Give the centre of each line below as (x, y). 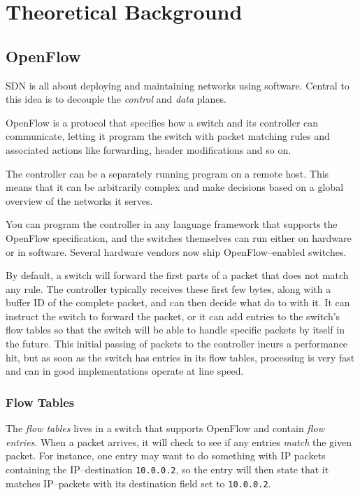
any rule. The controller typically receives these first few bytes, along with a (168, 288)
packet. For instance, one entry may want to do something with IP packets (166, 455)
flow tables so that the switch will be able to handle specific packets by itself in (175, 330)
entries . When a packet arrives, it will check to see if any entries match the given (179, 442)
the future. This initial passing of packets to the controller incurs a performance (177, 344)
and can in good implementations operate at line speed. (125, 371)
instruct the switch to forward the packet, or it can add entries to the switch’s (173, 316)
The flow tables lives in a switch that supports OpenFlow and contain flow (165, 428)
